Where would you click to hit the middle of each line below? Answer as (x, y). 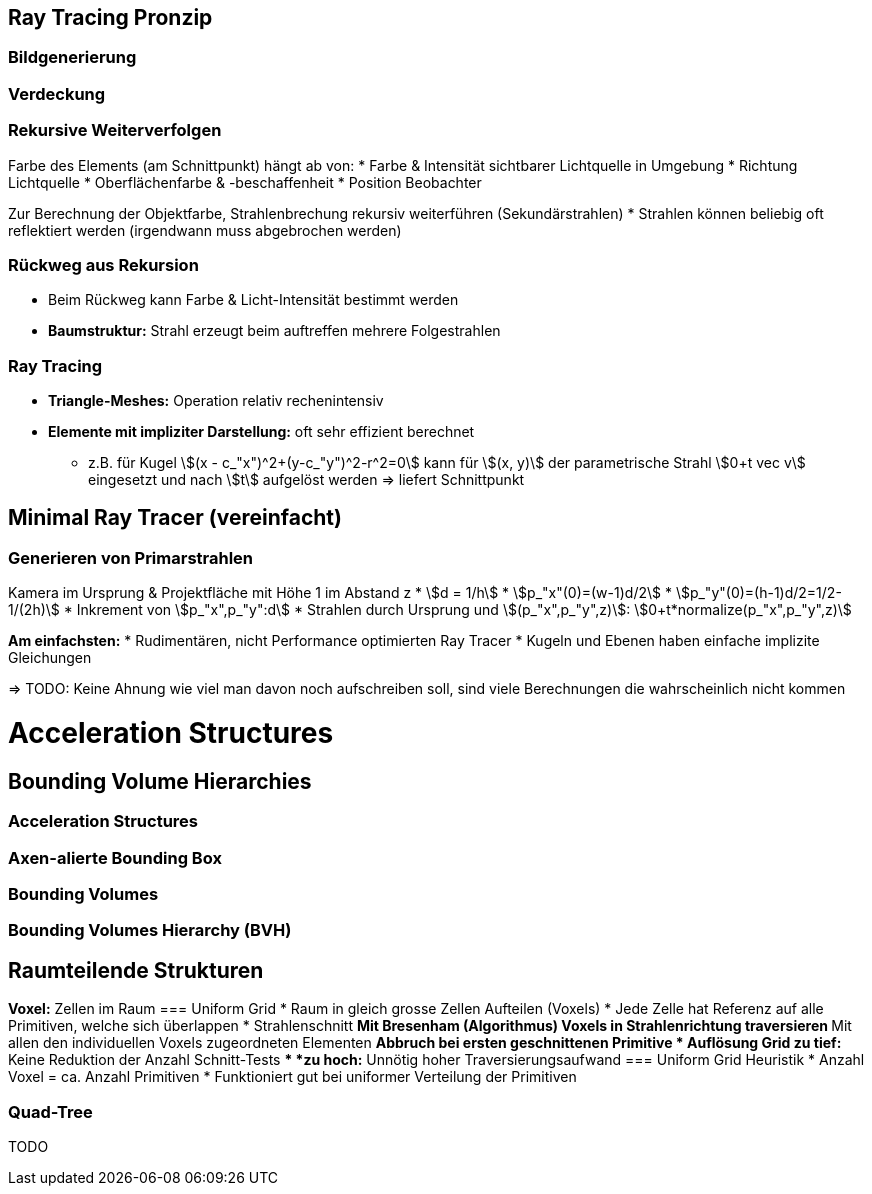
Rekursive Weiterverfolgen (115, 130)
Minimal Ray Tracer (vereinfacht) (175, 518)
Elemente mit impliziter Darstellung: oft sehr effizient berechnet (261, 432)
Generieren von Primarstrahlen (131, 557)
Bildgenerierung (72, 57)
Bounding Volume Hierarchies (160, 781)
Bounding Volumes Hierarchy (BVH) (150, 930)
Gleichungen (50, 658)
